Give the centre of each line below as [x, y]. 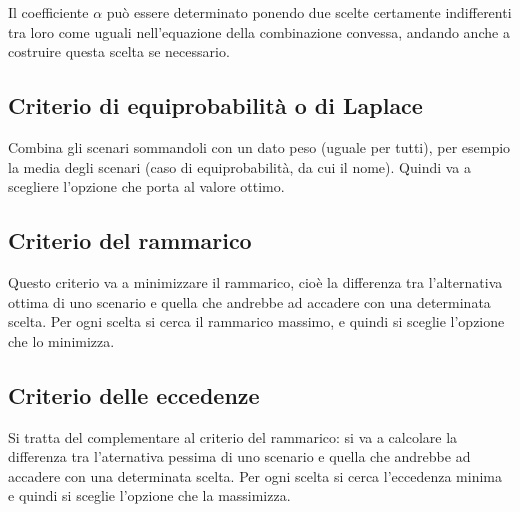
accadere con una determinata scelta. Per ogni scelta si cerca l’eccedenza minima [255, 475]
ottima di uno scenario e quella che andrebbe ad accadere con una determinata [249, 301]
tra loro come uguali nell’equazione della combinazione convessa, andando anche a [259, 31]
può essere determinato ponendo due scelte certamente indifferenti [309, 12]
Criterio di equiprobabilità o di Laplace [215, 105]
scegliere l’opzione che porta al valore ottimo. [146, 186]
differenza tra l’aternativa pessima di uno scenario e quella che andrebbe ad [239, 456]
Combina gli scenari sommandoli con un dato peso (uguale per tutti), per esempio [259, 146]
